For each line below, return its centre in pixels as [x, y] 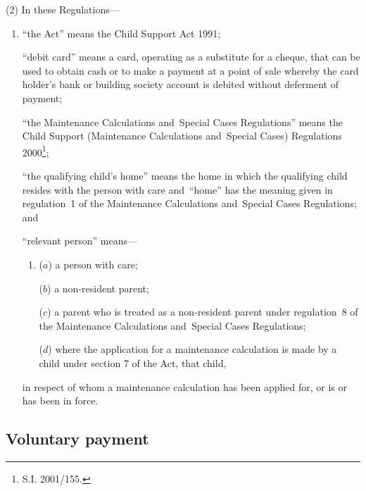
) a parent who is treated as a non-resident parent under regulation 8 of [203, 312]
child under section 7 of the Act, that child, [133, 362]
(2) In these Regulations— [63, 9]
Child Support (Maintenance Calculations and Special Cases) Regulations [182, 136]
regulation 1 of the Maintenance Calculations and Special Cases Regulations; [189, 203]
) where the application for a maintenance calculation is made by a [193, 349]
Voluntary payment [77, 439]
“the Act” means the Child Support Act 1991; [121, 33]
